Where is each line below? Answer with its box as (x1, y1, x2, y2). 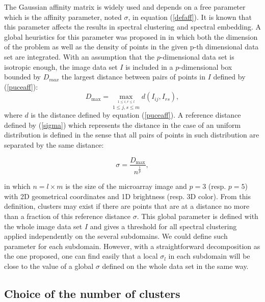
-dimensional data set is (160, 51, 234, 62)
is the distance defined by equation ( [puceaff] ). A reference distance (31, 109, 241, 120)
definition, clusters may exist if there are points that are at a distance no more (4, 201, 250, 211)
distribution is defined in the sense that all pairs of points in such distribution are (4, 129, 259, 140)
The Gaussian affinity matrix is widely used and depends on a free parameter (4, 2, 246, 12)
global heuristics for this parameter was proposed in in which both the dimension (4, 31, 258, 42)
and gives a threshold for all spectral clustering (90, 221, 237, 231)
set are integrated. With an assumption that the (4, 51, 155, 62)
